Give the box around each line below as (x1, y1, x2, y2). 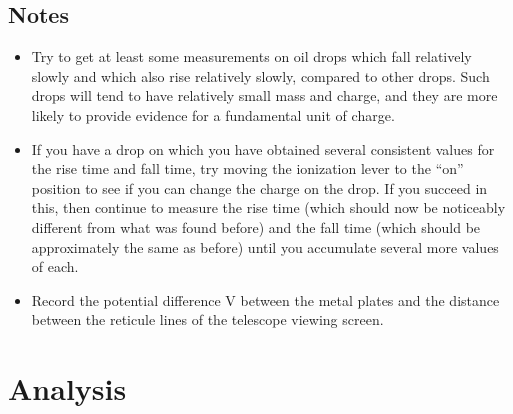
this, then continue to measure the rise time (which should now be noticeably (31, 197, 506, 218)
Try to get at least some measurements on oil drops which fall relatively (31, 46, 472, 67)
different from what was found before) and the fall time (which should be (31, 216, 481, 237)
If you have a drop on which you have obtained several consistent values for (31, 138, 495, 159)
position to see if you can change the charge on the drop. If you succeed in (31, 177, 488, 198)
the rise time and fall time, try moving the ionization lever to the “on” (31, 158, 464, 179)
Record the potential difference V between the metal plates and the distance (31, 289, 500, 310)
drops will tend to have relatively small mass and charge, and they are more (31, 85, 498, 106)
